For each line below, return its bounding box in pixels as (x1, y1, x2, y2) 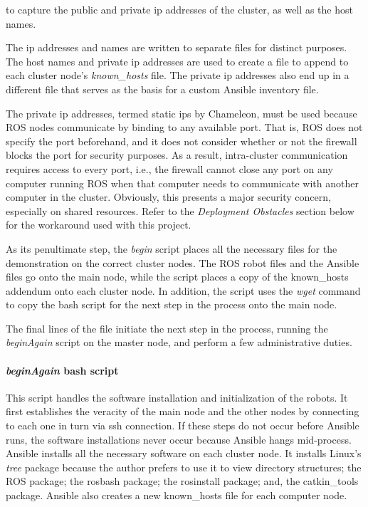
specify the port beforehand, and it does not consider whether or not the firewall (6, 133, 357, 148)
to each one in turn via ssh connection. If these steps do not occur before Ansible (6, 418, 359, 433)
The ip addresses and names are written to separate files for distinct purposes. (6, 40, 347, 55)
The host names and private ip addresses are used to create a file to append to (6, 53, 349, 68)
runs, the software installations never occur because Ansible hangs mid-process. (6, 432, 352, 446)
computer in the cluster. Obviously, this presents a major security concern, (6, 189, 331, 204)
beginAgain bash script (6, 362, 119, 377)
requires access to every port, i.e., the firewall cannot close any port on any (6, 161, 333, 176)
